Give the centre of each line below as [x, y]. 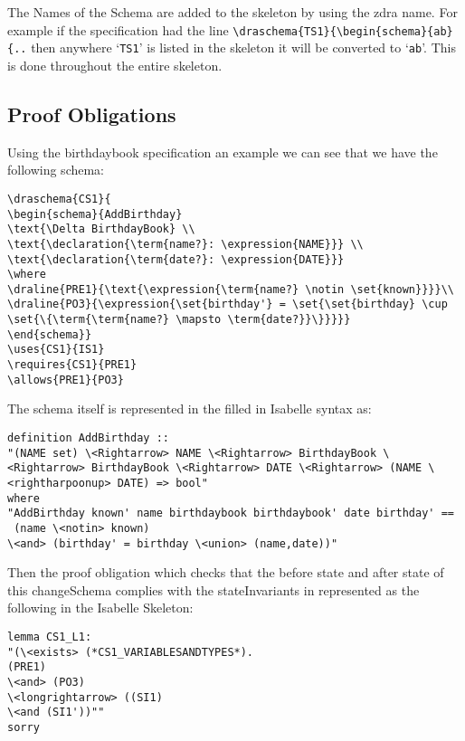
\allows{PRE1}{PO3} [66, 380]
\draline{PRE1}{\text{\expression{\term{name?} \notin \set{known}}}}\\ [231, 289]
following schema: [56, 170]
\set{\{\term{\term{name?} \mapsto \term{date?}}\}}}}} [179, 320]
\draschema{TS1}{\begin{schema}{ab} [343, 31]
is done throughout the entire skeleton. [115, 65]
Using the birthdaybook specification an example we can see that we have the [223, 152]
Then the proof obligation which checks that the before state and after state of [226, 572]
